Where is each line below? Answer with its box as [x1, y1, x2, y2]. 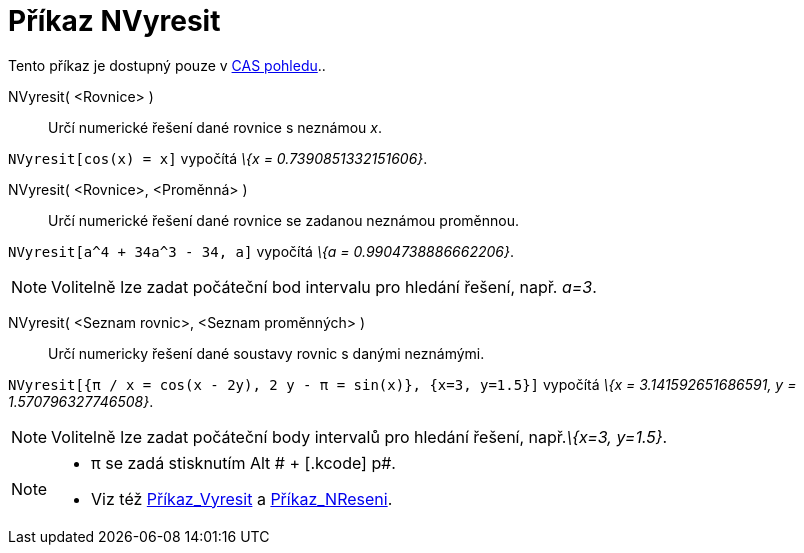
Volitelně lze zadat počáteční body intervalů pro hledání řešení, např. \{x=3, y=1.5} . [51, 426, 668, 447]
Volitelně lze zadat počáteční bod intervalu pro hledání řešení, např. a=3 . [51, 276, 597, 297]
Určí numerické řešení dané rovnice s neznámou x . [48, 118, 382, 136]
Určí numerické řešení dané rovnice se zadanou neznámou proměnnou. [48, 211, 520, 229]
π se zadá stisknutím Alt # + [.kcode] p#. [91, 452, 396, 473]
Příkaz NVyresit [8, 4, 221, 38]
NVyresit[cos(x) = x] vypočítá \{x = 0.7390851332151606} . [8, 149, 428, 167]
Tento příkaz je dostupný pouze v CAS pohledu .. [8, 56, 326, 74]
